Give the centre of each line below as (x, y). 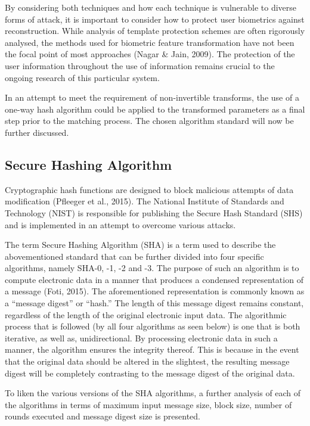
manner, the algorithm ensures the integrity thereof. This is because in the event (152, 349)
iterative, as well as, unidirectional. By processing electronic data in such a (141, 338)
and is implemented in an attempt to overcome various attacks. (120, 224)
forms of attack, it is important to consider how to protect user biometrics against (155, 19)
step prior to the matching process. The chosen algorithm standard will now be (149, 121)
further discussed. (37, 132)
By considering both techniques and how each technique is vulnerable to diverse (151, 7)
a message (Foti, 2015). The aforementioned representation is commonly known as (155, 291)
